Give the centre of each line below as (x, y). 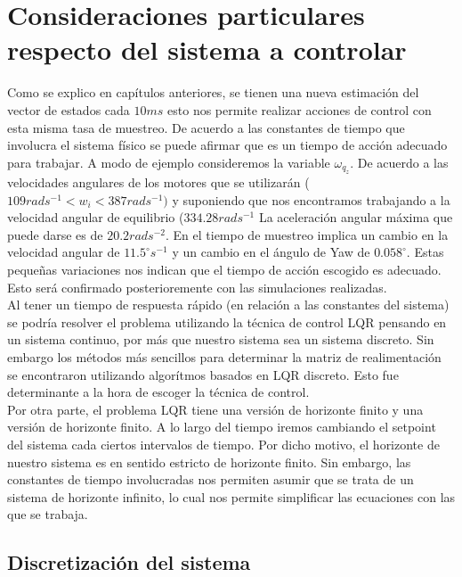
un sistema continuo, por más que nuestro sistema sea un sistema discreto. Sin (221, 339)
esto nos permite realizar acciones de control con (300, 109)
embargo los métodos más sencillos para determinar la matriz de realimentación (224, 357)
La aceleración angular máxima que (356, 217)
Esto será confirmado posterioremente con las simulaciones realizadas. (197, 287)
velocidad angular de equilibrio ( (96, 217)
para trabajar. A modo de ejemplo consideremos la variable (169, 162)
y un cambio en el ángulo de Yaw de (271, 252)
